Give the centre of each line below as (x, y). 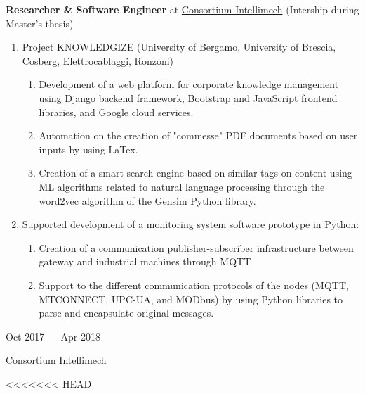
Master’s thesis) (40, 23)
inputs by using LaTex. (88, 149)
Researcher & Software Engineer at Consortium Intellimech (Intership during (182, 9)
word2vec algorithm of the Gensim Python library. (147, 200)
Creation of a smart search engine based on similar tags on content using (195, 173)
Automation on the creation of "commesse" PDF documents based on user (198, 135)
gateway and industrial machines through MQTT (145, 261)
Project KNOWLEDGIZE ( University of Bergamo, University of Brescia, (179, 47)
